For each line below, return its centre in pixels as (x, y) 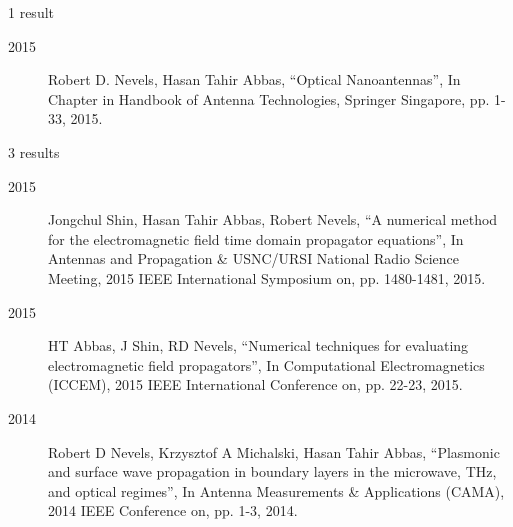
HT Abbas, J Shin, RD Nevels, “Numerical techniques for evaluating (258, 345)
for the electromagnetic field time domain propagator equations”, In (256, 238)
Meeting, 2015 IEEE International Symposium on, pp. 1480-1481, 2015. (267, 277)
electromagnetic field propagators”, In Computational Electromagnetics (266, 364)
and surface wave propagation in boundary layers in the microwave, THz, (272, 471)
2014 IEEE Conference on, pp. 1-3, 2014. (173, 510)
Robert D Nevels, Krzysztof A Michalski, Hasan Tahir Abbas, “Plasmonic (274, 451)
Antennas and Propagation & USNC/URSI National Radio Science (254, 258)
